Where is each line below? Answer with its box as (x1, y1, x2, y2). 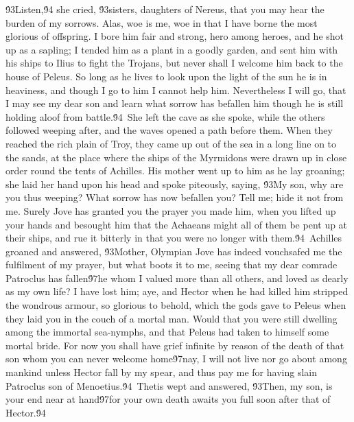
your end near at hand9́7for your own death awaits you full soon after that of (5, 392, 331, 406)
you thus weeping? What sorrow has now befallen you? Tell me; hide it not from (5, 190, 344, 204)
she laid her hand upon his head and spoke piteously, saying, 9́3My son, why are (5, 176, 344, 191)
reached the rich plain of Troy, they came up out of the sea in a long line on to (5, 136, 337, 150)
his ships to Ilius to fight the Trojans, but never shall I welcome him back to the (5, 56, 343, 70)
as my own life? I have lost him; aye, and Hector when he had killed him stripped (5, 284, 349, 298)
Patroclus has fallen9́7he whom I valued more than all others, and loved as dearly (5, 270, 349, 285)
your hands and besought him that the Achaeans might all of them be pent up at (5, 217, 348, 231)
